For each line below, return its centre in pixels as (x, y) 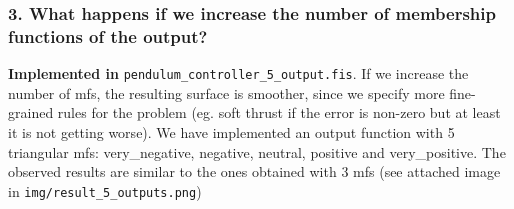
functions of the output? (108, 35)
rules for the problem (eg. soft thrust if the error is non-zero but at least (279, 112)
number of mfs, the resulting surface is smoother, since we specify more (226, 92)
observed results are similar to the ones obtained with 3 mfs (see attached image (254, 171)
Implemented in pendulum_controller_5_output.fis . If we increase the (238, 73)
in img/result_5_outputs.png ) (105, 190)
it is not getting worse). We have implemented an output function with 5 (231, 131)
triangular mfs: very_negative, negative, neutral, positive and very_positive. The (257, 151)
